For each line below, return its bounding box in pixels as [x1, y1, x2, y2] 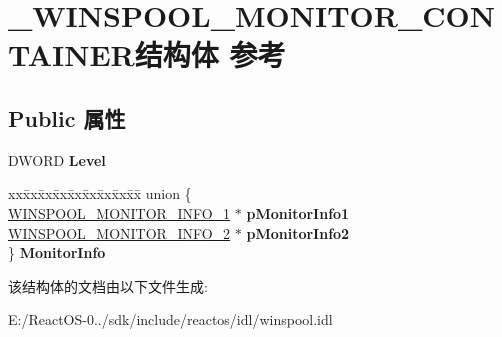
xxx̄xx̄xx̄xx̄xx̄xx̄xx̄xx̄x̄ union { [8, 183, 192, 204]
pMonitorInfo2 [246, 222, 350, 243]
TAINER [8, 34, 135, 75]
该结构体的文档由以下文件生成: [8, 275, 208, 296]
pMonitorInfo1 [246, 202, 350, 223]
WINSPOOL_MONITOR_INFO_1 [8, 202, 231, 223]
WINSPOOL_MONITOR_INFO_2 [8, 222, 231, 243]
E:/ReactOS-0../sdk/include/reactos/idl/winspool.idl [8, 309, 333, 330]
